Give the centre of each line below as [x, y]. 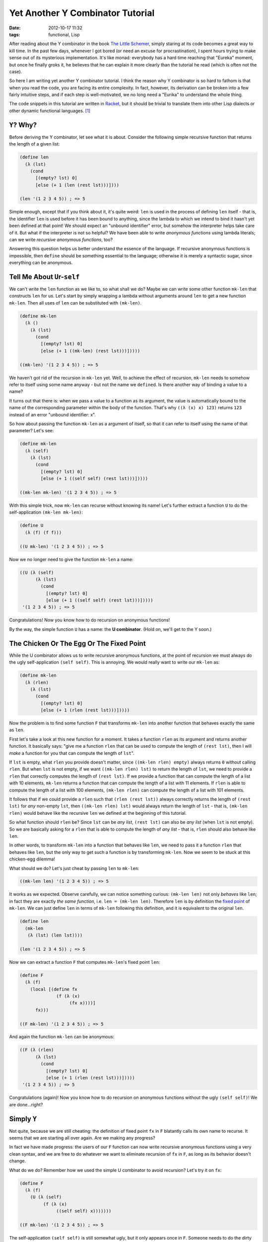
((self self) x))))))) [84, 1211]
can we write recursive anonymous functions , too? [61, 240]
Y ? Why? [23, 125]
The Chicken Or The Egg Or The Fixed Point [77, 643]
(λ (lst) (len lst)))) [55, 935]
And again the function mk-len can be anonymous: [62, 1037]
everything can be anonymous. [41, 263]
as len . [17, 730]
